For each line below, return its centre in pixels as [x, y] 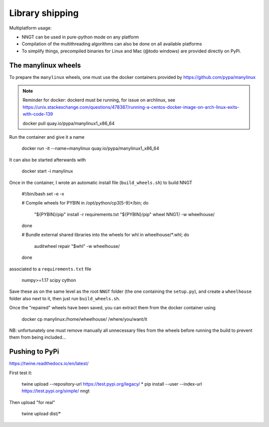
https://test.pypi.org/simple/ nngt [56, 391]
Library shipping [44, 13]
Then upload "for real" [32, 402]
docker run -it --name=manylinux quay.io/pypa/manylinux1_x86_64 [90, 148]
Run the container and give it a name [47, 137]
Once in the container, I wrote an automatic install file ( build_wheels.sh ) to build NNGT [101, 183]
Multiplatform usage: [30, 28]
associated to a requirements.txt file [50, 269]
